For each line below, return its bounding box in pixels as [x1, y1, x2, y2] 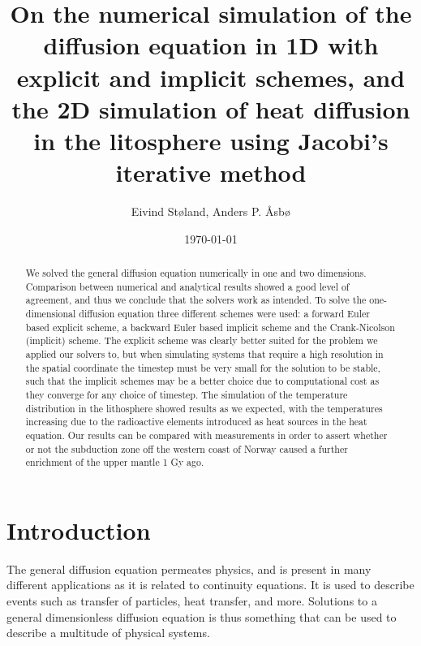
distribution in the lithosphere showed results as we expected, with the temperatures [25, 401, 383, 415]
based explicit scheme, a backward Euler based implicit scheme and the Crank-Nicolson [25, 320, 395, 334]
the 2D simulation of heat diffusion [11, 92, 410, 125]
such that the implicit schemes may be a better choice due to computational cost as [25, 374, 380, 388]
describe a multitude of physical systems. [6, 624, 210, 641]
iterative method [115, 156, 307, 189]
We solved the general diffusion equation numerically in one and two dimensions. [25, 266, 367, 280]
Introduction [6, 513, 151, 546]
